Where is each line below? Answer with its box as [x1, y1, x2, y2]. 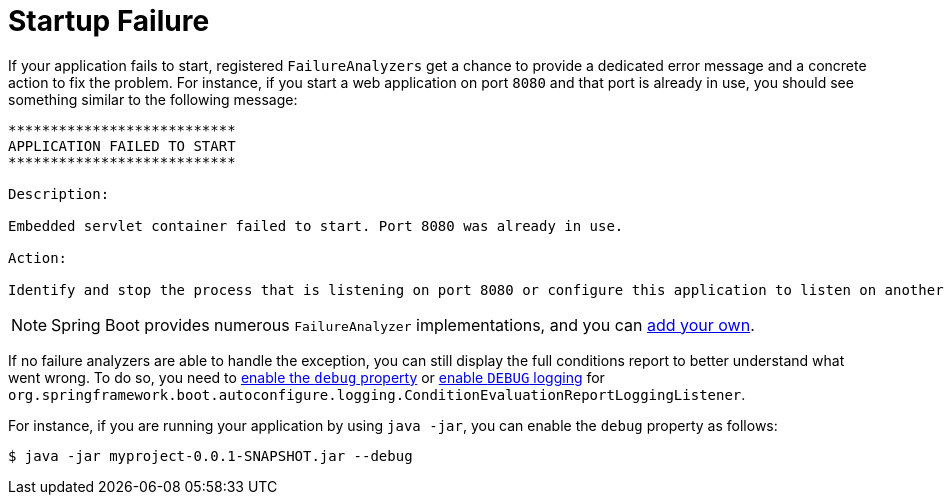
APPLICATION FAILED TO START [8, 137, 236, 154]
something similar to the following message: [8, 90, 298, 108]
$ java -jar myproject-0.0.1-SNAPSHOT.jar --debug [8, 447, 413, 464]
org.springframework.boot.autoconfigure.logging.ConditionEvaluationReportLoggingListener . [8, 385, 746, 403]
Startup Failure [8, 4, 210, 38]
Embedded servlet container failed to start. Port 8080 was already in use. [8, 217, 624, 234]
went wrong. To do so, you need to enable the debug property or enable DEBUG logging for [8, 368, 605, 386]
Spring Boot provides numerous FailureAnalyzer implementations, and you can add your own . [51, 314, 755, 335]
